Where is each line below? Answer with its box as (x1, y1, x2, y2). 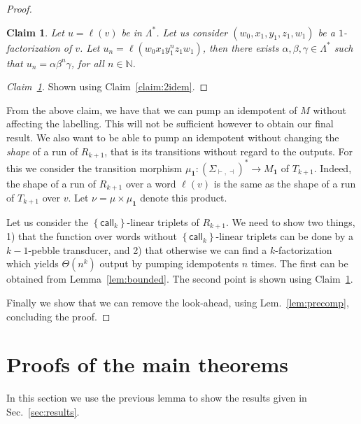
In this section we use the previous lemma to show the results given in (6, 390, 307, 405)
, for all (71, 55, 104, 70)
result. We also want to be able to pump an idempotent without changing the (6, 129, 339, 144)
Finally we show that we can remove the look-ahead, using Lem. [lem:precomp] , (6, 295, 349, 309)
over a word (125, 176, 176, 190)
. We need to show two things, (225, 214, 355, 229)
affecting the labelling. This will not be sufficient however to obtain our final (6, 116, 334, 131)
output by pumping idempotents (99, 256, 239, 271)
